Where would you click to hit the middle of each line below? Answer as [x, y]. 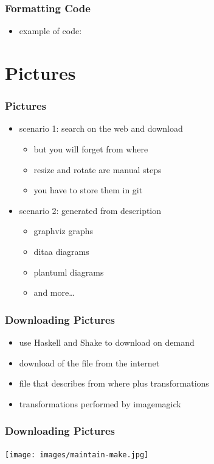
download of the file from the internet [89, 362]
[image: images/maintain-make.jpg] [77, 455]
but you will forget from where [91, 149]
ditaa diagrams [61, 251]
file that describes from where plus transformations [114, 383]
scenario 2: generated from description [90, 210]
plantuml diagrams [69, 272]
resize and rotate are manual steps [98, 169]
